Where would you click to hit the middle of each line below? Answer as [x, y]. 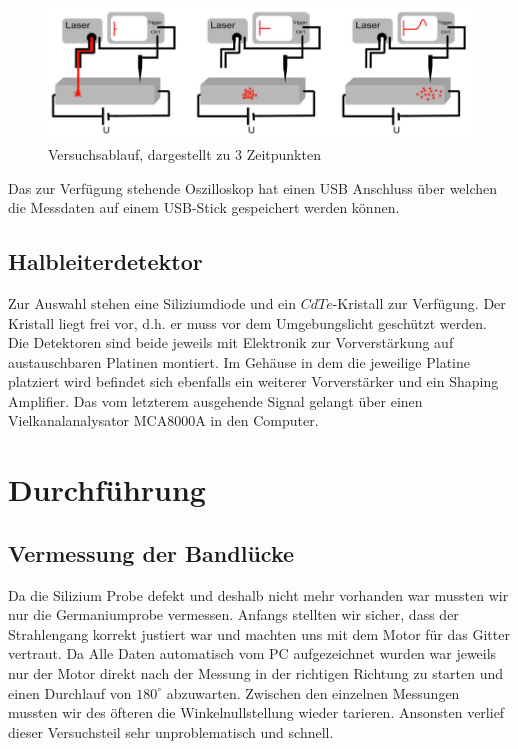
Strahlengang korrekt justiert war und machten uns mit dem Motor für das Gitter [259, 633]
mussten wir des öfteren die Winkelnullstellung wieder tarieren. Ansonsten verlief [256, 712]
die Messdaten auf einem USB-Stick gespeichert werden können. [204, 207]
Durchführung [107, 489]
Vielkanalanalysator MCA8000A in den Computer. [163, 420]
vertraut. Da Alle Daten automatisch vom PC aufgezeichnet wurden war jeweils [252, 653]
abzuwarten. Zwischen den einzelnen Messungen [313, 692]
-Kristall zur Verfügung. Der [419, 302]
